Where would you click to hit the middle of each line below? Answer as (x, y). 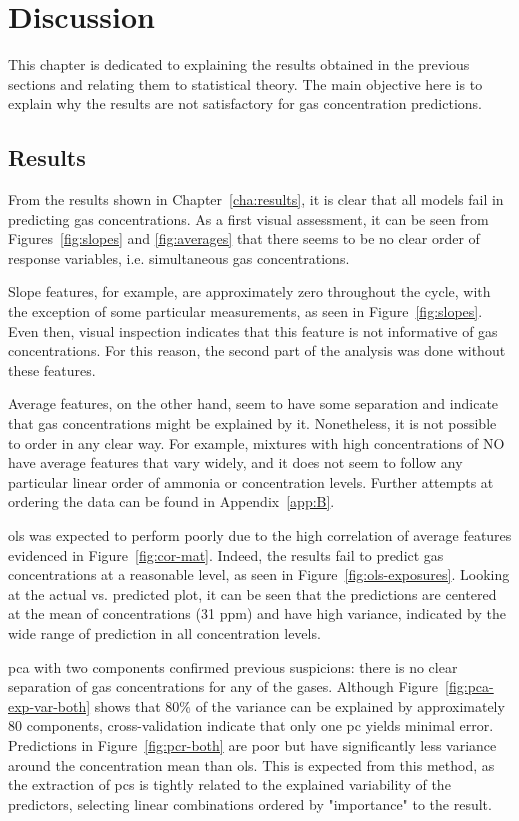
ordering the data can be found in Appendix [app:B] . (171, 501)
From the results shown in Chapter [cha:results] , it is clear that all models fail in (256, 199)
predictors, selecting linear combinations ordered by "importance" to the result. (250, 803)
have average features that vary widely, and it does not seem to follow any (235, 462)
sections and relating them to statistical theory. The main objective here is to (245, 83)
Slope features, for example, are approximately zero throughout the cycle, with (249, 291)
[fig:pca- (469, 686)
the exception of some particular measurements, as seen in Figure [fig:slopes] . (245, 311)
